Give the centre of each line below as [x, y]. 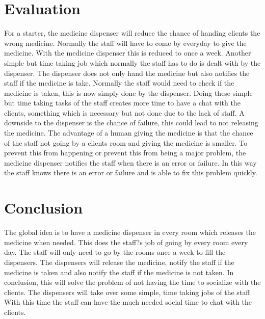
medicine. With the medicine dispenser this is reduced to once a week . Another [128, 53]
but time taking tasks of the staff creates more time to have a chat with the [122, 103]
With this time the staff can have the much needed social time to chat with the [128, 302]
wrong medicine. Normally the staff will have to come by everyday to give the [125, 43]
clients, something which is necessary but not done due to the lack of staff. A [124, 112]
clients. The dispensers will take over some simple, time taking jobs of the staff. [128, 292]
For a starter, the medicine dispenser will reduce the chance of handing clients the [132, 33]
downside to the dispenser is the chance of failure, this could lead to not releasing [131, 123]
